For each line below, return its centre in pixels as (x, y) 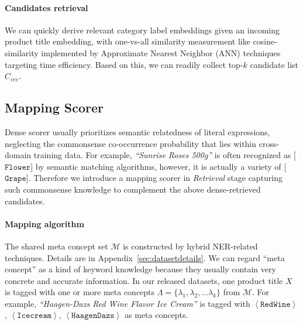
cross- (269, 143)
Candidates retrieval (47, 7)
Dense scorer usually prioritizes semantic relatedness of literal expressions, (137, 131)
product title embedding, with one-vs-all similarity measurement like (128, 41)
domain (18, 155)
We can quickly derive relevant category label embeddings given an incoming (142, 30)
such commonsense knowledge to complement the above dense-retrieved (133, 189)
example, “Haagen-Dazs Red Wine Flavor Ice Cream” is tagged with (128, 303)
